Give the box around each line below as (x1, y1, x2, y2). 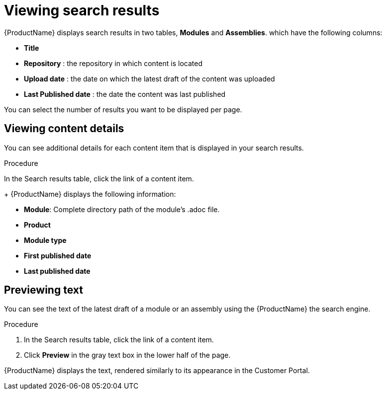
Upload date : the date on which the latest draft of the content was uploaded (24, 74, 275, 83)
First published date (24, 251, 92, 260)
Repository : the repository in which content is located (24, 59, 202, 68)
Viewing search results (4, 2, 160, 19)
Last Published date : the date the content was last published (24, 89, 226, 98)
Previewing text (4, 284, 83, 297)
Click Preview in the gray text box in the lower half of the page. (24, 351, 231, 360)
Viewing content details (4, 122, 124, 135)
